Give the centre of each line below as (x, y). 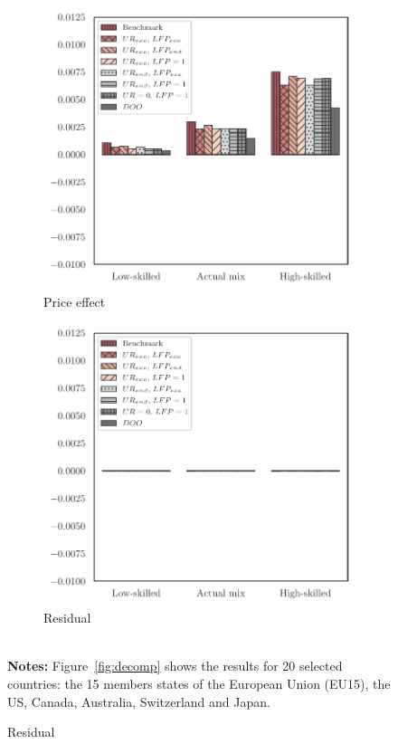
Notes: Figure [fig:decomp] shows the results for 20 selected (175, 666)
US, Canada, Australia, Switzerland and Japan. (139, 701)
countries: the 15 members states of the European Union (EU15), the (199, 683)
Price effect (75, 301)
